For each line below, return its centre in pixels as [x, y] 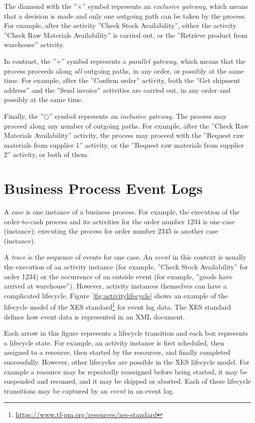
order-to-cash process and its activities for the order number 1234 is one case [119, 221]
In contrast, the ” [30, 61]
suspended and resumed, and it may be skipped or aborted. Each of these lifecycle [127, 381]
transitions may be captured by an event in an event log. [89, 390]
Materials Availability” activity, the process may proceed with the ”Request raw [124, 135]
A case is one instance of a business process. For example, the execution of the [122, 212]
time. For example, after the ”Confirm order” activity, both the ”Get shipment [122, 80]
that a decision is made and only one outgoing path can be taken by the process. [125, 15]
